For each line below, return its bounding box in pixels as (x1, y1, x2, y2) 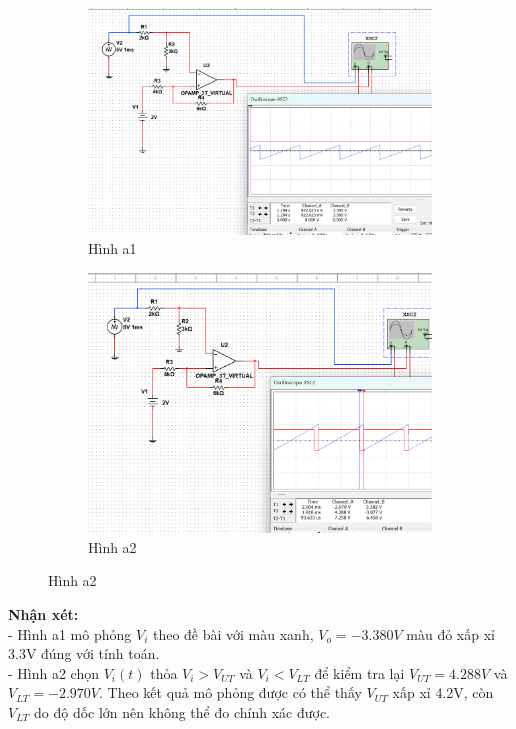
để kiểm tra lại (314, 662, 405, 683)
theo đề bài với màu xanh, (152, 623, 314, 644)
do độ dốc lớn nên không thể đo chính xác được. (34, 702, 330, 723)
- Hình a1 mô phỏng (8, 623, 132, 644)
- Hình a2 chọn (8, 662, 99, 683)
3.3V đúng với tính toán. (8, 643, 160, 664)
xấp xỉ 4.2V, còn (392, 682, 494, 703)
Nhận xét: (8, 604, 79, 625)
